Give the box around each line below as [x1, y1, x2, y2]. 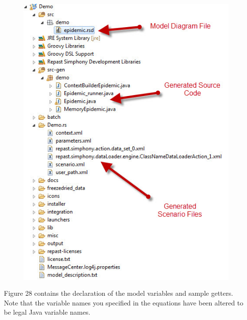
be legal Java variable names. [4, 307, 91, 317]
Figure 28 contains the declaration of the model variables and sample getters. [4, 288, 233, 298]
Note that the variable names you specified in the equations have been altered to [4, 297, 244, 307]
